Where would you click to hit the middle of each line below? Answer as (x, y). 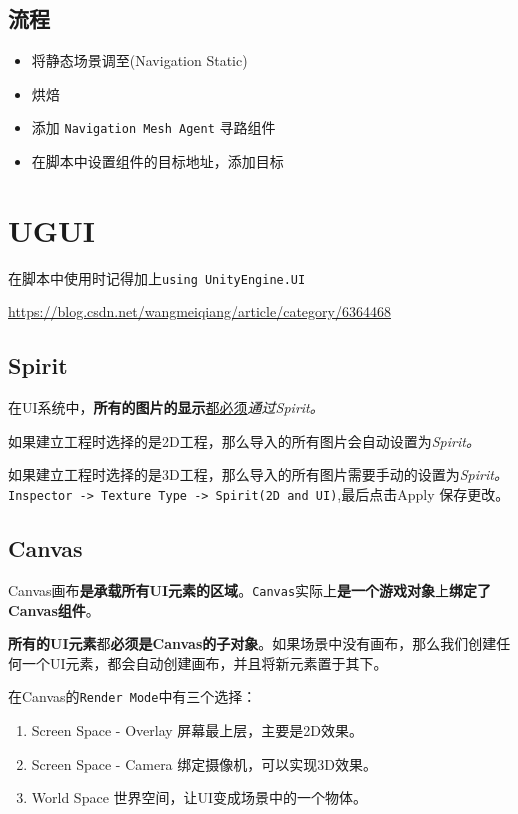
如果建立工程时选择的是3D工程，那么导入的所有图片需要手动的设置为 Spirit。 (258, 474)
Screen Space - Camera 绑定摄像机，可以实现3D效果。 (204, 763)
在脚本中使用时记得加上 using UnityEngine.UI (157, 277)
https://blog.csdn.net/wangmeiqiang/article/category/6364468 (199, 311)
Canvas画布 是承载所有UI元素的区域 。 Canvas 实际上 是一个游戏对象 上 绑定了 (250, 589)
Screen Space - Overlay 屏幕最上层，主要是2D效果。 (197, 729)
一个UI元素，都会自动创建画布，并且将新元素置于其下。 (204, 662)
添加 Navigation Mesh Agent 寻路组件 (153, 127)
